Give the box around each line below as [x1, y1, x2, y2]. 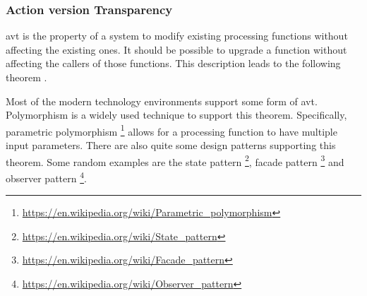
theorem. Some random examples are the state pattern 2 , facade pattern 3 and [6, 152, 344, 169]
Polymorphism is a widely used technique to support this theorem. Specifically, [6, 107, 347, 122]
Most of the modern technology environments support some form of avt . [6, 93, 318, 108]
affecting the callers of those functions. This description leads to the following [6, 56, 341, 71]
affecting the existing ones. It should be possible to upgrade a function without [6, 42, 347, 57]
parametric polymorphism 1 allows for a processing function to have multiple [6, 122, 337, 138]
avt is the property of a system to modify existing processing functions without [6, 28, 348, 43]
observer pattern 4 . [6, 168, 87, 185]
